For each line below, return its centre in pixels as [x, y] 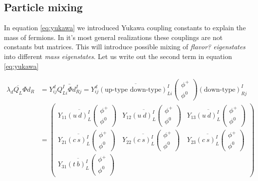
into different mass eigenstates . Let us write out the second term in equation [118, 56]
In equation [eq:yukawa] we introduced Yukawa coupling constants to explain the [125, 28]
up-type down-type [133, 90]
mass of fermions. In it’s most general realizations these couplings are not [113, 37]
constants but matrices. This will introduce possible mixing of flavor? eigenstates [125, 47]
